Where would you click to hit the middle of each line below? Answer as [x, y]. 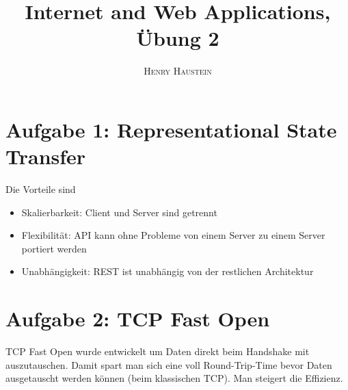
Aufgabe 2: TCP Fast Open [138, 318]
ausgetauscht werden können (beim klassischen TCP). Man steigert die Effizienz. [174, 378]
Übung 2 [178, 38]
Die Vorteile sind [41, 189]
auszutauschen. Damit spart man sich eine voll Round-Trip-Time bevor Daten [169, 364]
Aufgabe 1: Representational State [171, 129]
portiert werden [54, 248]
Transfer [46, 156]
